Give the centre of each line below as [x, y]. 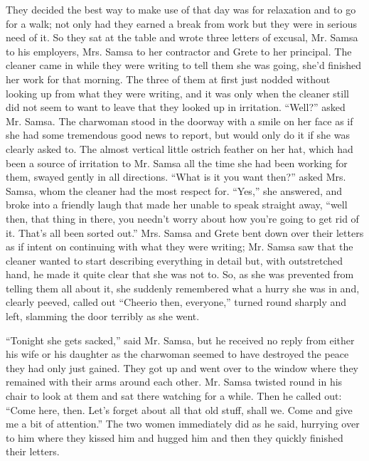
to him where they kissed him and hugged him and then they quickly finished [175, 437]
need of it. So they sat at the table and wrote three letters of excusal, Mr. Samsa [182, 37]
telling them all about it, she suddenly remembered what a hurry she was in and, [183, 288]
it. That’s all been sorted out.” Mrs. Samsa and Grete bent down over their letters [185, 232]
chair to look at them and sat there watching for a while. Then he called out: [174, 396]
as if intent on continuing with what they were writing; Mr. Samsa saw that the [180, 247]
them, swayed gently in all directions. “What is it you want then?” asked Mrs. [176, 177]
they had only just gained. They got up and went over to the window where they [182, 367]
